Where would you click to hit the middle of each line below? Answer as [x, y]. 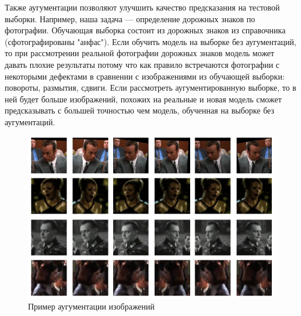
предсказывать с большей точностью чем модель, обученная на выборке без [139, 110]
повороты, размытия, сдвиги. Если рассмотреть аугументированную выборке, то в [150, 87]
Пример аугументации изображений [92, 306]
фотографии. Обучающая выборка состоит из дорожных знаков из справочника [145, 30]
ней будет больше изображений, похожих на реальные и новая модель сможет [143, 99]
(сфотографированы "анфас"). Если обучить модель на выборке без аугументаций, [150, 41]
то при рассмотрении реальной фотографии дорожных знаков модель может [140, 53]
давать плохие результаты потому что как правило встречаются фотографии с [142, 64]
